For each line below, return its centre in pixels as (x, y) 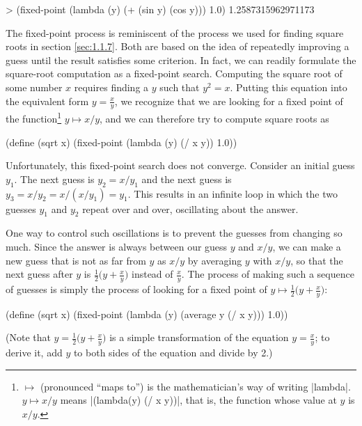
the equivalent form (47, 101)
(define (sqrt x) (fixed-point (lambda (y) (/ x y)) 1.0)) (121, 142)
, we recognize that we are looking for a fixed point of (229, 101)
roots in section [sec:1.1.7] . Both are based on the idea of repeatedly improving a (178, 46)
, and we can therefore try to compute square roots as (214, 119)
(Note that (28, 337)
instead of (152, 274)
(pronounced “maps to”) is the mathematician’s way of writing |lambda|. (195, 386)
